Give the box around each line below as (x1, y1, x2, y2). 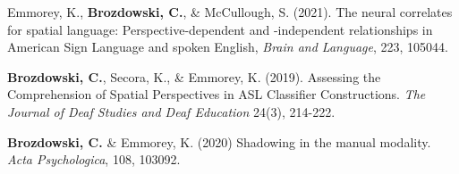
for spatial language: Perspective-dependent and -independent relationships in (7, 20, 433, 38)
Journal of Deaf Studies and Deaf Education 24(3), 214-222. (7, 102, 336, 120)
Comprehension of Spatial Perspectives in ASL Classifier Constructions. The (7, 85, 426, 104)
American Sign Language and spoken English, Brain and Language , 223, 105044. (7, 37, 448, 56)
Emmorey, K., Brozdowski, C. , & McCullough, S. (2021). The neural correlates (7, 3, 453, 21)
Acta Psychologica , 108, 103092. (7, 150, 181, 169)
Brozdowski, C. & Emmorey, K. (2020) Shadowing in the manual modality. (7, 132, 431, 151)
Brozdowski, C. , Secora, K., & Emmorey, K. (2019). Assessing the (7, 67, 381, 86)
